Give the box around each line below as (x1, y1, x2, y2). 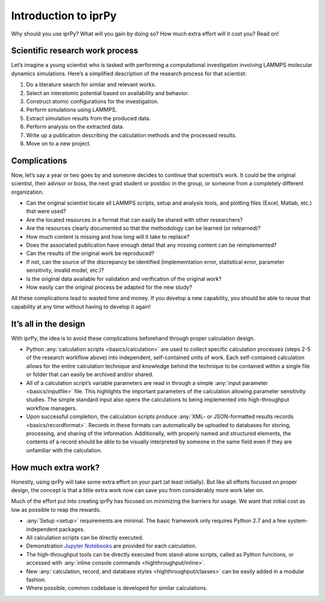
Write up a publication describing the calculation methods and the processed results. (26, 131, 237, 138)
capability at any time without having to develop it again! (11, 303, 151, 310)
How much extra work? (11, 462, 100, 472)
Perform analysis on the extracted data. (26, 123, 125, 131)
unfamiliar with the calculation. (26, 446, 102, 454)
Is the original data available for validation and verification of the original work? (26, 275, 222, 282)
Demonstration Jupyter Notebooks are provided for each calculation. (26, 542, 197, 550)
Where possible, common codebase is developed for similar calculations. (26, 584, 208, 592)
